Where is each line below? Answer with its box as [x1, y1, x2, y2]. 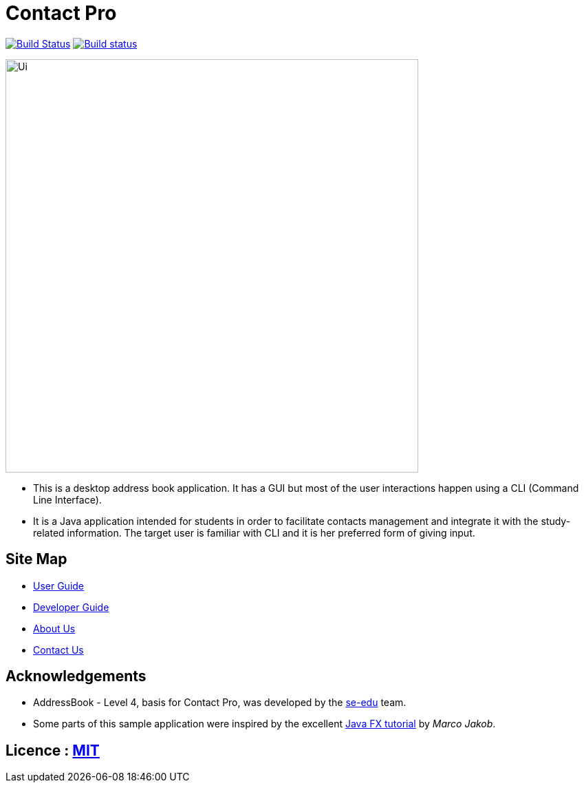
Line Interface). [33, 493, 102, 506]
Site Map [6, 550, 67, 568]
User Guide [33, 579, 85, 592]
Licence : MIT [6, 741, 100, 759]
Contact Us [33, 643, 84, 656]
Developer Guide [33, 601, 109, 613]
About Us [33, 622, 76, 634]
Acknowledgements [6, 667, 147, 685]
